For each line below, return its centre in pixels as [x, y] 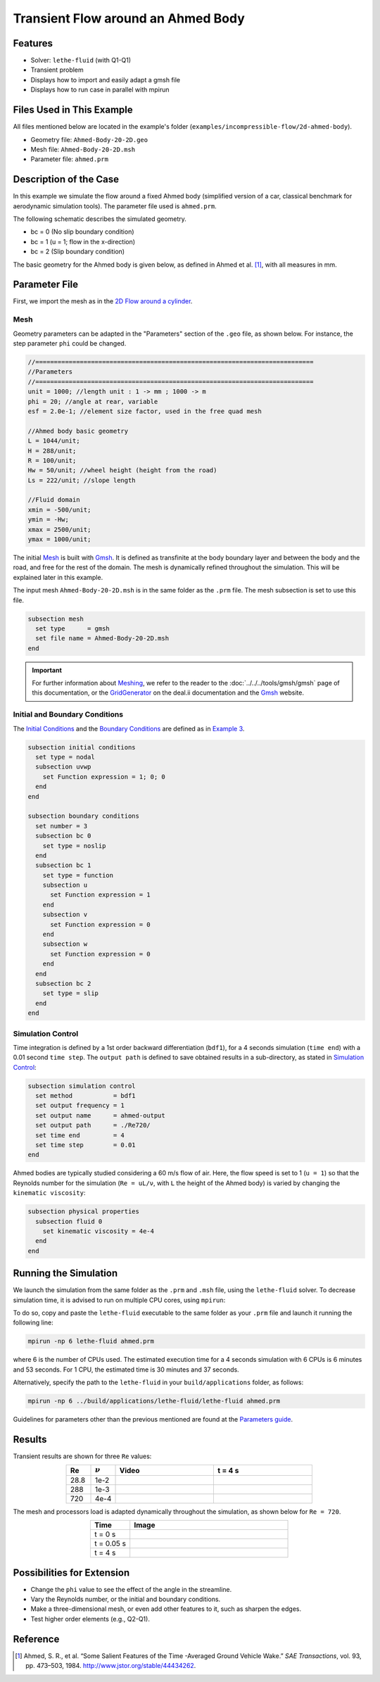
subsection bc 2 [63, 983]
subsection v [65, 915]
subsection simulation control [82, 1086]
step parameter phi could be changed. [70, 343]
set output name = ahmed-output [100, 1115]
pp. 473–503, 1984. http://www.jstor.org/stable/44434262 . [111, 1666]
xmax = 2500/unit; [59, 529]
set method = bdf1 [86, 1096]
